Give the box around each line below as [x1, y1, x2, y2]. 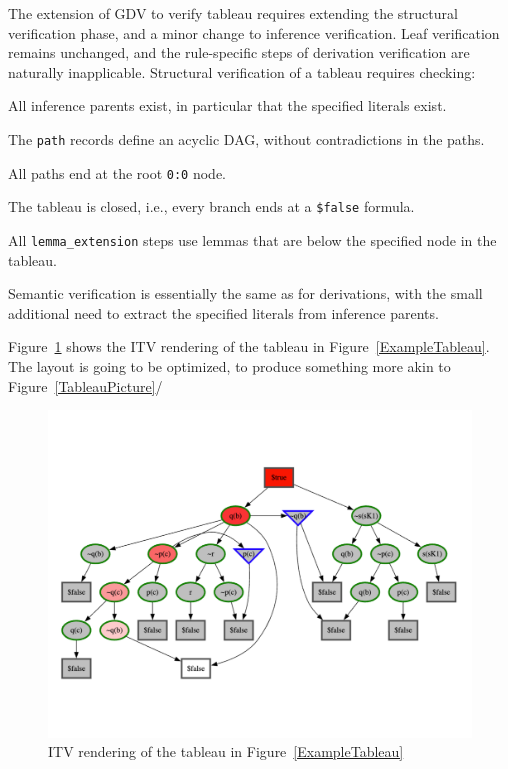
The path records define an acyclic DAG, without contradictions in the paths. [8, 128, 485, 149]
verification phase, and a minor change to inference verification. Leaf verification [8, 22, 500, 43]
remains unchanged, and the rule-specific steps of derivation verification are [8, 42, 470, 63]
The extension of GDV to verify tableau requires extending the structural [8, 3, 458, 23]
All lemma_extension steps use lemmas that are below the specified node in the [8, 229, 497, 250]
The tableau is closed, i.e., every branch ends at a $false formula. [8, 196, 415, 217]
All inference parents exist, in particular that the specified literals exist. [8, 95, 447, 116]
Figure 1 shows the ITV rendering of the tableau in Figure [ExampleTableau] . [8, 336, 490, 357]
